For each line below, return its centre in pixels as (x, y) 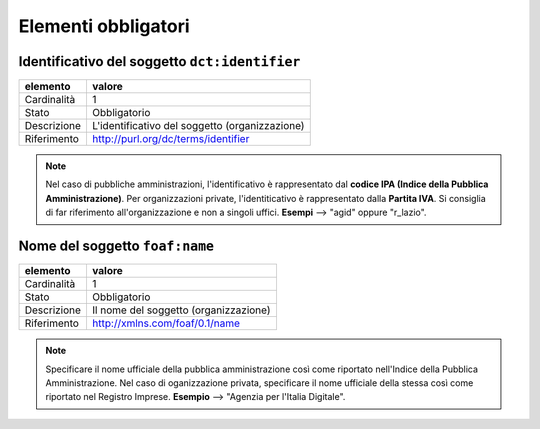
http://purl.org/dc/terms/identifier (170, 139)
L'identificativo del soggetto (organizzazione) (198, 126)
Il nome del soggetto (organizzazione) (181, 310)
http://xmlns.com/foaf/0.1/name (165, 323)
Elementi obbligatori (104, 26)
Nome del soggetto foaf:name (116, 246)
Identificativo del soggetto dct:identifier (159, 61)
